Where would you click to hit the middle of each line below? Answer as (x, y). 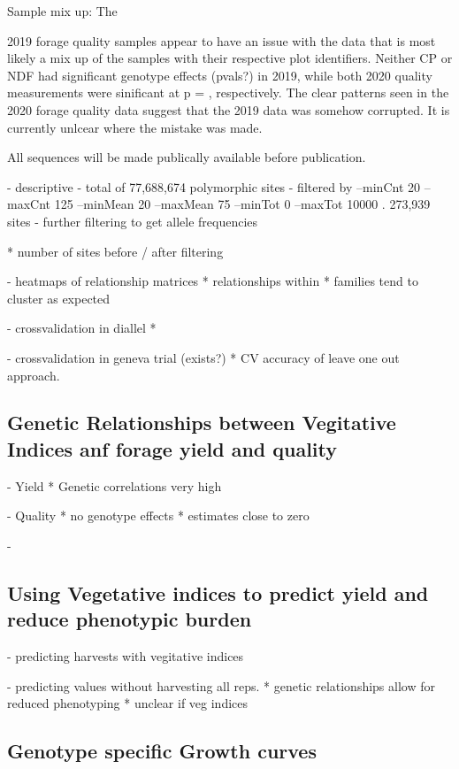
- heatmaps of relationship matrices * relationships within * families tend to (213, 281)
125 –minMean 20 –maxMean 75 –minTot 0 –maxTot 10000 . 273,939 (242, 204)
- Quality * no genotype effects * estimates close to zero (158, 515)
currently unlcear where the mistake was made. (135, 127)
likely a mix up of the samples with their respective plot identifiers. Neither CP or (230, 58)
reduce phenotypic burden (130, 619)
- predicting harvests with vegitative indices (126, 656)
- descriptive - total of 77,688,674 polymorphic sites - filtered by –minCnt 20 (214, 186)
